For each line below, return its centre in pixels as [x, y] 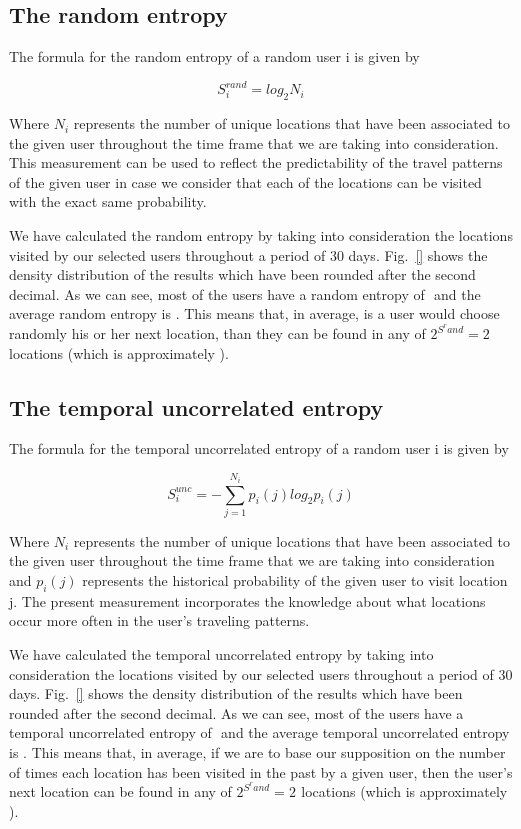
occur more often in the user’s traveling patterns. [159, 620]
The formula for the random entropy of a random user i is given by [214, 56]
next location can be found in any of [120, 791]
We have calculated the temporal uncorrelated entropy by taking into [221, 654]
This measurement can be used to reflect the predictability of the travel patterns [256, 162]
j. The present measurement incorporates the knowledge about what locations [247, 600]
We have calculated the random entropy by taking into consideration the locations [261, 235]
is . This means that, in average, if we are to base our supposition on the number [257, 751]
